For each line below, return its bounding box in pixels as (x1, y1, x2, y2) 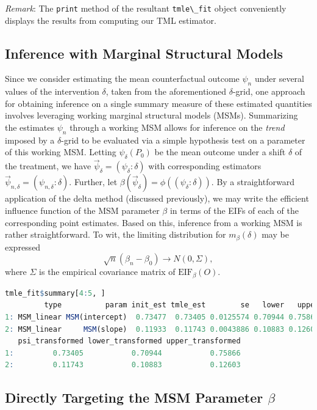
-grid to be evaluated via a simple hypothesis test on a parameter (61, 133, 305, 146)
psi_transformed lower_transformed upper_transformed (18, 337, 241, 346)
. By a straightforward (211, 175, 294, 188)
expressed (5, 240, 41, 253)
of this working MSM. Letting (5, 145, 116, 158)
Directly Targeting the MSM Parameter (5, 388, 263, 407)
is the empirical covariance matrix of (39, 265, 176, 278)
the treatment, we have (5, 159, 91, 172)
